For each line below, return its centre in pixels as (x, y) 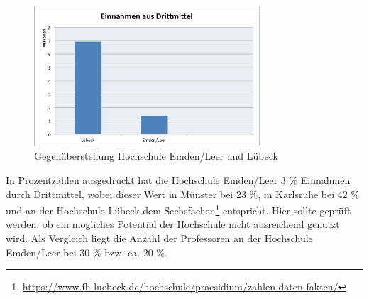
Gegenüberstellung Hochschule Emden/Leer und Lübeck (156, 156)
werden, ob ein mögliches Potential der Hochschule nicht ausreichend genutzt (173, 224)
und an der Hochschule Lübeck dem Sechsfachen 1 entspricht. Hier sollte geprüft (178, 209)
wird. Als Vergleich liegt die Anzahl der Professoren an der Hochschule (159, 238)
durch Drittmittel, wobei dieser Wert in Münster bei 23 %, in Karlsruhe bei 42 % (183, 194)
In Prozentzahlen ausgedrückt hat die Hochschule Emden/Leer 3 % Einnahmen (178, 179)
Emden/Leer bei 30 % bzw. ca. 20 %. (87, 252)
